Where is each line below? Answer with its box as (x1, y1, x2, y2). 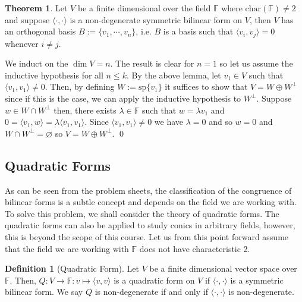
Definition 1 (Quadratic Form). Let (5, 262, 140, 275)
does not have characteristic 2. (139, 242, 250, 254)
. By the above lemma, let (126, 68, 221, 81)
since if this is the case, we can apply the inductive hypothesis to (5, 92, 241, 105)
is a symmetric (230, 273, 284, 286)
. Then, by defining (45, 80, 115, 93)
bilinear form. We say (5, 285, 83, 298)
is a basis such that (163, 25, 234, 37)
